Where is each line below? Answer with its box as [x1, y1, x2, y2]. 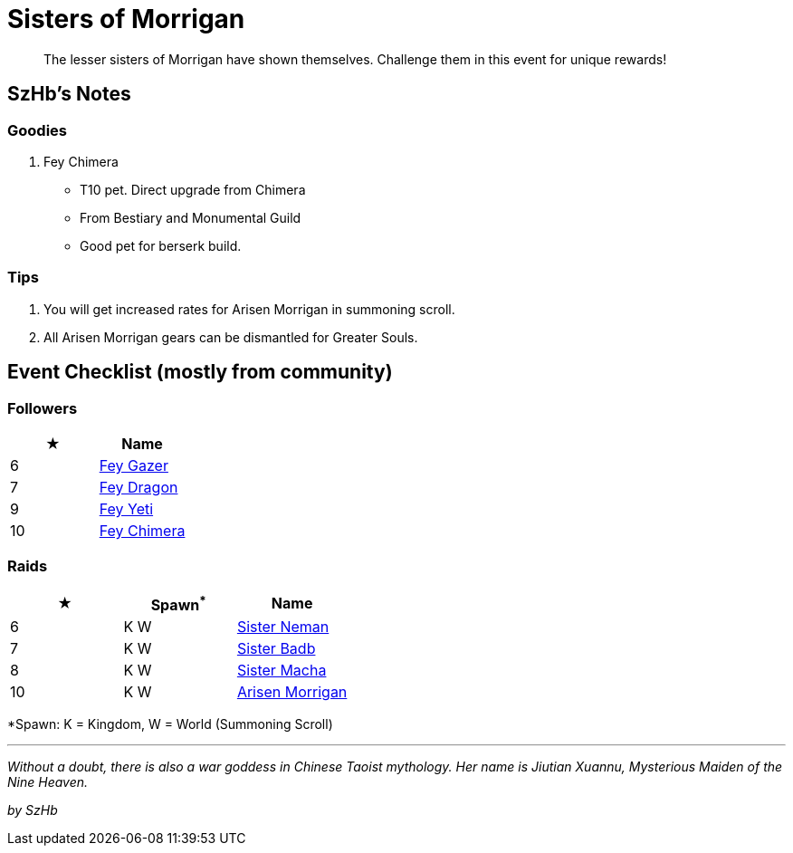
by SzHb [7, 802, 58, 819]
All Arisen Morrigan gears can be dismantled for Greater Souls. [43, 329, 418, 345]
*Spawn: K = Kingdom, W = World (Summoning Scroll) [7, 716, 333, 733]
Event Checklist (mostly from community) [7, 360, 393, 384]
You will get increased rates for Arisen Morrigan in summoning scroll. [43, 301, 455, 317]
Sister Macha [236, 661, 327, 680]
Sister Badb [236, 639, 316, 658]
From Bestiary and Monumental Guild [80, 209, 301, 225]
